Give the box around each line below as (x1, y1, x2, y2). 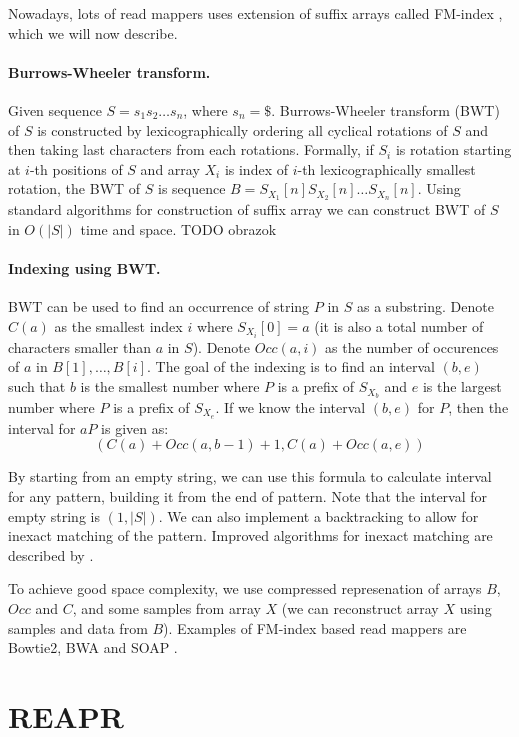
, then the (448, 396, 509, 417)
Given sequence (8, 99, 102, 120)
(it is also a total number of (314, 315, 484, 336)
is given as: (101, 417, 169, 438)
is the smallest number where (80, 376, 260, 397)
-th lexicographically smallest (297, 158, 476, 179)
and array (140, 158, 200, 179)
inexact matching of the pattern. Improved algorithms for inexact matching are (8, 525, 493, 546)
